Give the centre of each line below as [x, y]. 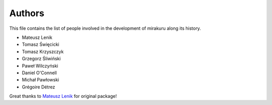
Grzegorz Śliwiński [41, 59]
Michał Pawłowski [41, 80]
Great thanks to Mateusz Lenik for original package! [63, 96]
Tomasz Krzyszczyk [43, 51]
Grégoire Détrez [39, 87]
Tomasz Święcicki [41, 44]
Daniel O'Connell [40, 73]
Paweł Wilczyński [40, 66]
